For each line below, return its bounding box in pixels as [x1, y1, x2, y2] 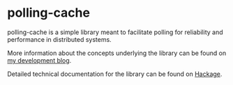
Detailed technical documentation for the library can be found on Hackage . [7, 70, 223, 78]
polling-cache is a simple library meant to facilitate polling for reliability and [7, 28, 223, 36]
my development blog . [7, 56, 72, 64]
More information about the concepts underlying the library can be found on [7, 49, 227, 57]
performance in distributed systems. [7, 35, 112, 43]
